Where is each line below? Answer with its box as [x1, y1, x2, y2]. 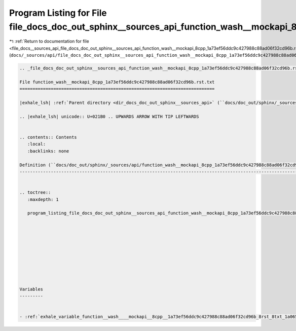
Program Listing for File [9, 7, 107, 18]
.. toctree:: [19, 190, 51, 195]
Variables [19, 286, 43, 292]
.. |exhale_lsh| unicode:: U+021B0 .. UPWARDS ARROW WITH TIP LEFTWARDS [19, 113, 199, 119]
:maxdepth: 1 [27, 196, 59, 202]
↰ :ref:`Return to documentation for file [9, 38, 89, 44]
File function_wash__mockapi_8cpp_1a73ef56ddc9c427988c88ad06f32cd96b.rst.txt [19, 79, 215, 85]
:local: [27, 141, 46, 147]
